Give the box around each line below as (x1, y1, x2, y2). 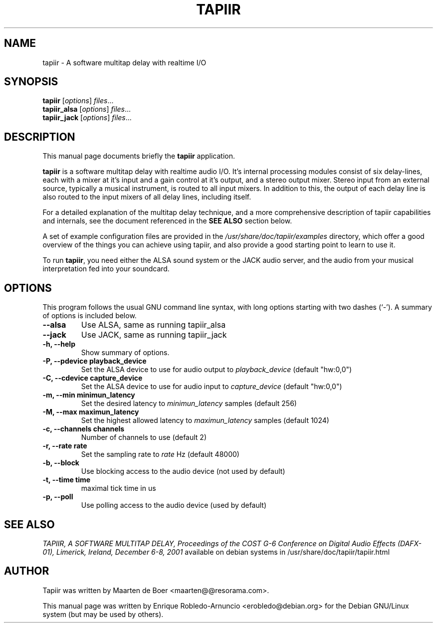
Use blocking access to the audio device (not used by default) (81, 467, 285, 476)
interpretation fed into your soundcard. (42, 264, 170, 273)
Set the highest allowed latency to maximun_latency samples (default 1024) (81, 416, 329, 425)
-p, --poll (42, 492, 73, 501)
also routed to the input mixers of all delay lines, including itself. (42, 193, 251, 202)
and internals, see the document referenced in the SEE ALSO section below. (42, 216, 292, 225)
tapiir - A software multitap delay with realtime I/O (42, 58, 207, 67)
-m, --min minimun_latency (42, 391, 135, 400)
